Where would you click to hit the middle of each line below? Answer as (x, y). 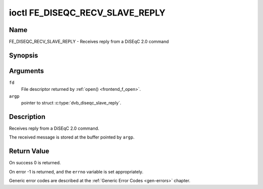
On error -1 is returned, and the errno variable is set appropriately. (76, 172)
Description (27, 117)
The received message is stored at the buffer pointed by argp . (72, 137)
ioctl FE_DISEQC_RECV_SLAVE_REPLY (87, 13)
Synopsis (24, 55)
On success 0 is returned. (35, 163)
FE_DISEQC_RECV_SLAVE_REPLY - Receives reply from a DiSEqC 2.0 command (89, 42)
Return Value (29, 151)
